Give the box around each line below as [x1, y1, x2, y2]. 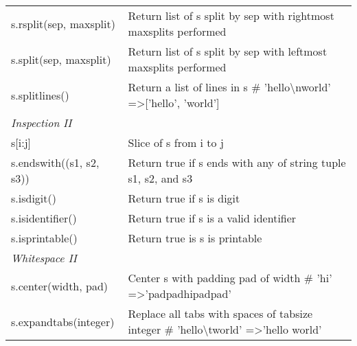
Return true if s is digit [128, 190, 240, 206]
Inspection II [11, 115, 72, 130]
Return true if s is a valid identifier [128, 210, 297, 226]
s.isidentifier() [11, 210, 77, 226]
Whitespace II [11, 250, 77, 266]
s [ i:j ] [11, 135, 32, 150]
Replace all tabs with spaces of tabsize [128, 305, 313, 321]
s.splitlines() [11, 86, 69, 103]
